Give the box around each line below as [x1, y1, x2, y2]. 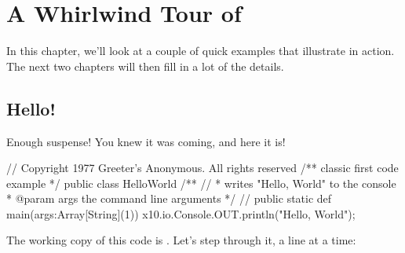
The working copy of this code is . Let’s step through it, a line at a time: [6, 232, 356, 248]
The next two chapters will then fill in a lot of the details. [6, 57, 284, 74]
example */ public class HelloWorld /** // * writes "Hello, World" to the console [6, 174, 396, 191]
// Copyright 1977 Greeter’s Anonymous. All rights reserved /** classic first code [6, 159, 399, 176]
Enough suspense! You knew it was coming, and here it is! [6, 133, 286, 149]
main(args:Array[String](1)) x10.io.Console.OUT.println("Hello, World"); [6, 205, 356, 222]
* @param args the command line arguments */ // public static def [6, 190, 332, 207]
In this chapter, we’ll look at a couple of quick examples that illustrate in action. [6, 42, 395, 59]
